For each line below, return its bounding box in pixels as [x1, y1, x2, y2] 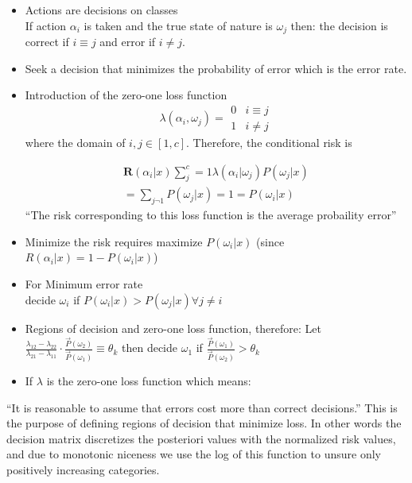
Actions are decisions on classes [25, 2, 178, 17]
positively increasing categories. [6, 461, 160, 477]
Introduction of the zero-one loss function [25, 87, 227, 103]
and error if [99, 33, 156, 50]
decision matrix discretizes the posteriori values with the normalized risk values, [6, 430, 396, 446]
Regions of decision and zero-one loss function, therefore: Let [25, 319, 321, 336]
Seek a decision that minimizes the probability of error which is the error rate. [25, 60, 407, 76]
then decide [121, 339, 177, 356]
